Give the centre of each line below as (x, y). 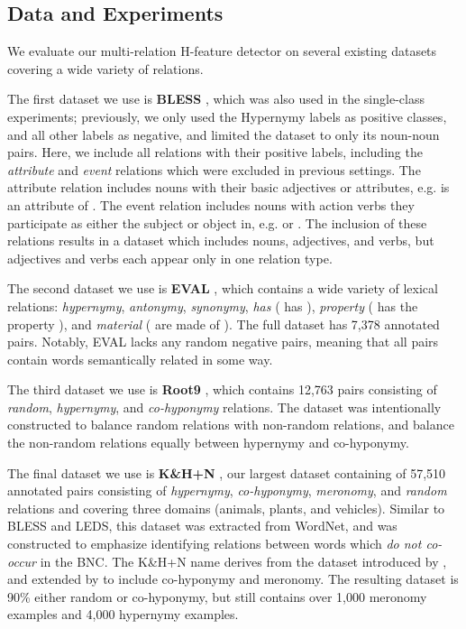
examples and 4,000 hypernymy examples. (123, 614)
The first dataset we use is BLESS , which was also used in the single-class (216, 99)
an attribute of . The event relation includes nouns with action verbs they (211, 204)
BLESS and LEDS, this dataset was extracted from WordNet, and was (202, 526)
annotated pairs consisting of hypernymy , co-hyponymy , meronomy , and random (227, 490)
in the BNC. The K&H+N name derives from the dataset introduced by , (243, 561)
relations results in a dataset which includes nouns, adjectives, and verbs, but (221, 240)
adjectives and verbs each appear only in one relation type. (170, 258)
